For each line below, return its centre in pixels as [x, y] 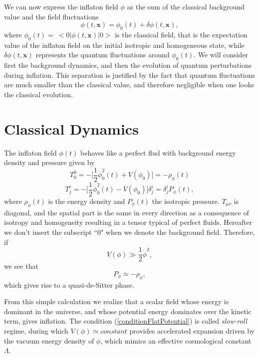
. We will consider [221, 55]
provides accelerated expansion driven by [192, 330]
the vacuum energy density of [49, 340]
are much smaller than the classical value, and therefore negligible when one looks [129, 85]
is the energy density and [87, 201]
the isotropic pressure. [186, 201]
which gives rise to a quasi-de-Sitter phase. [69, 284]
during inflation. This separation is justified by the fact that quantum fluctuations [129, 75]
